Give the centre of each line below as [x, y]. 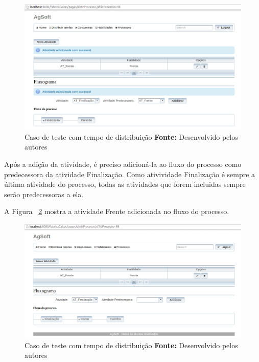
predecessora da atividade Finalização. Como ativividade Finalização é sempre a [130, 174]
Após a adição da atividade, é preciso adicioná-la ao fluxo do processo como [123, 164]
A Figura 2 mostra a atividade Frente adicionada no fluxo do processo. [117, 211]
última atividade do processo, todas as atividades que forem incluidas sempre [125, 184]
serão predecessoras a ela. [44, 194]
